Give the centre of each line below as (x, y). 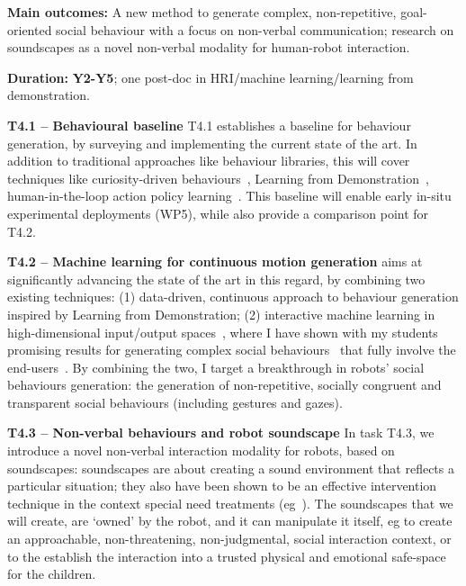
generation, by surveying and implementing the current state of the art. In (212, 143)
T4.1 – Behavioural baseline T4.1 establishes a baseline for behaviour (209, 125)
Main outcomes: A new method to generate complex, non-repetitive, (202, 12)
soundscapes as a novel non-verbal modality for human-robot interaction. (209, 47)
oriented (30, 29)
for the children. (52, 574)
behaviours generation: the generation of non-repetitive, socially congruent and (224, 385)
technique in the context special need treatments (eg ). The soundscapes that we (230, 503)
